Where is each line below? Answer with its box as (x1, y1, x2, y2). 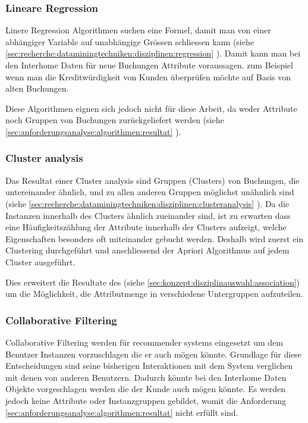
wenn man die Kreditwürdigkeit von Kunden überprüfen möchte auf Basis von (5, 70, 291, 83)
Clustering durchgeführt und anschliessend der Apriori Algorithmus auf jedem (5, 244, 290, 256)
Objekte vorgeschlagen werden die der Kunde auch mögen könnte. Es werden (5, 383, 286, 395)
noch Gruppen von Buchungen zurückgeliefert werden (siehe (5, 114, 224, 126)
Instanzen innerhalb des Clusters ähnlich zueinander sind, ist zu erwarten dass (5, 209, 291, 221)
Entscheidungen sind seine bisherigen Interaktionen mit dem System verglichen (5, 359, 293, 372)
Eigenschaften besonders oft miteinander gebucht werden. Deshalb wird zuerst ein (5, 232, 304, 245)
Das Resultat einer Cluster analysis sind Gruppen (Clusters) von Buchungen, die (5, 174, 300, 186)
